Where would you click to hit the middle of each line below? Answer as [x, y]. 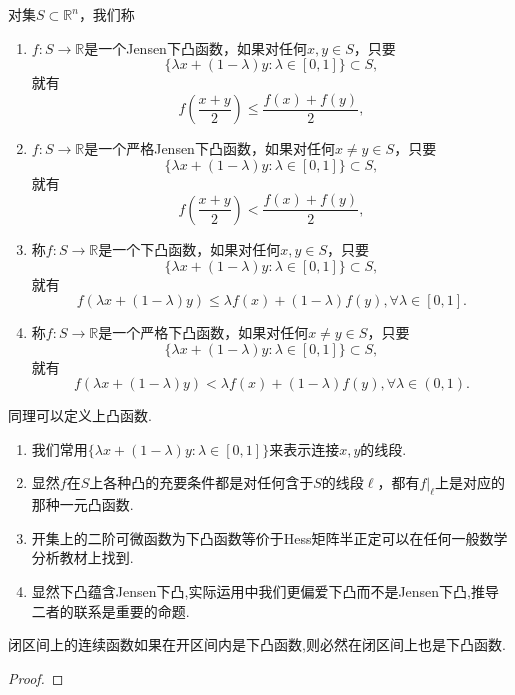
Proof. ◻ [36, 677]
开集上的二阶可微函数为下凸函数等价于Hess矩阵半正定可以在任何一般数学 [269, 537]
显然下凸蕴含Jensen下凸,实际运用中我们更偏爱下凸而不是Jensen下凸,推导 [265, 591]
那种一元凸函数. [82, 504]
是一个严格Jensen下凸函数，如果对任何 [209, 148]
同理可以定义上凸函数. [80, 415]
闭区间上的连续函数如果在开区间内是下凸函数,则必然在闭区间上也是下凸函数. [257, 644]
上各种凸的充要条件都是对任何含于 [201, 482]
